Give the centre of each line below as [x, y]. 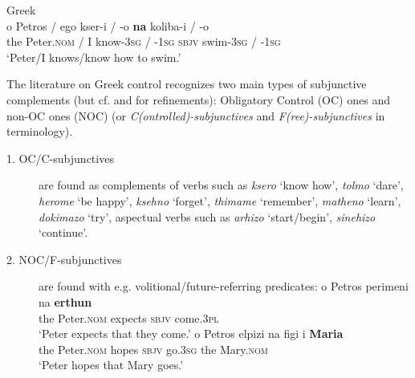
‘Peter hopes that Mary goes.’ [111, 365]
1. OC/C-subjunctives [60, 158]
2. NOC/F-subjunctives [64, 259]
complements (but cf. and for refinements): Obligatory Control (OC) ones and [198, 99]
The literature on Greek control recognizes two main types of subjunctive [187, 84]
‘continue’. [63, 232]
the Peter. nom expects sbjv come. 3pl [129, 317]
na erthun [65, 301]
